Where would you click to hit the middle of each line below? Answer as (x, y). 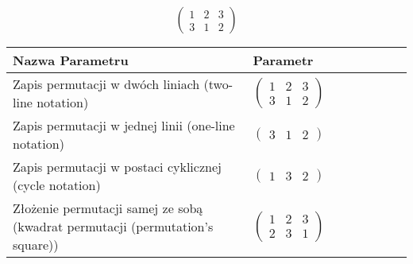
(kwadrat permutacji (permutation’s (113, 227)
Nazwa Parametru (71, 60)
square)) (36, 245)
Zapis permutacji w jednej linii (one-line (124, 126)
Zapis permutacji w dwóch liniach (106, 84)
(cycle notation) (57, 185)
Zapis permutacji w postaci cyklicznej (117, 167)
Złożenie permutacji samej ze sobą (108, 208)
